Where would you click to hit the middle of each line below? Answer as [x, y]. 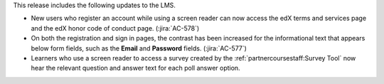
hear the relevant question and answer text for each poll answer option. [136, 68]
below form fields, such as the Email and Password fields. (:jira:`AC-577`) [139, 48]
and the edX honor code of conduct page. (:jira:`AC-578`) [115, 28]
